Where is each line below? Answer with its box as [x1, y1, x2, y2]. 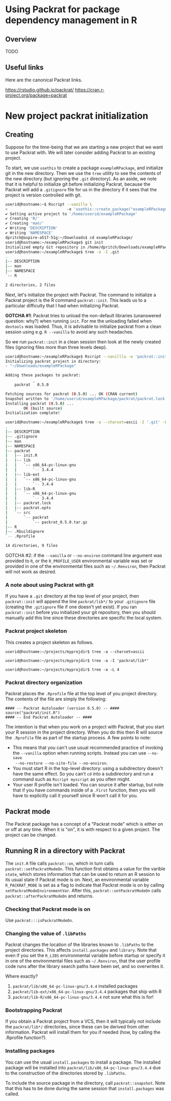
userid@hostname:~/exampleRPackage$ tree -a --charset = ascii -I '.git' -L [5, 420, 167, 425]
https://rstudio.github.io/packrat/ [5, 86, 74, 93]
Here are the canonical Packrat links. [5, 77, 82, 83]
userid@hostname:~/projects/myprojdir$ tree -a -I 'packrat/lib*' [5, 658, 149, 663]
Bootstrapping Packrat [5, 1007, 63, 1014]
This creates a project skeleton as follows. [5, 639, 94, 645]
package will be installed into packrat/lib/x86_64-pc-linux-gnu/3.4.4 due [5, 1064, 161, 1070]
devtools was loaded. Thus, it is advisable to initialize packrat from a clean [5, 323, 161, 329]
